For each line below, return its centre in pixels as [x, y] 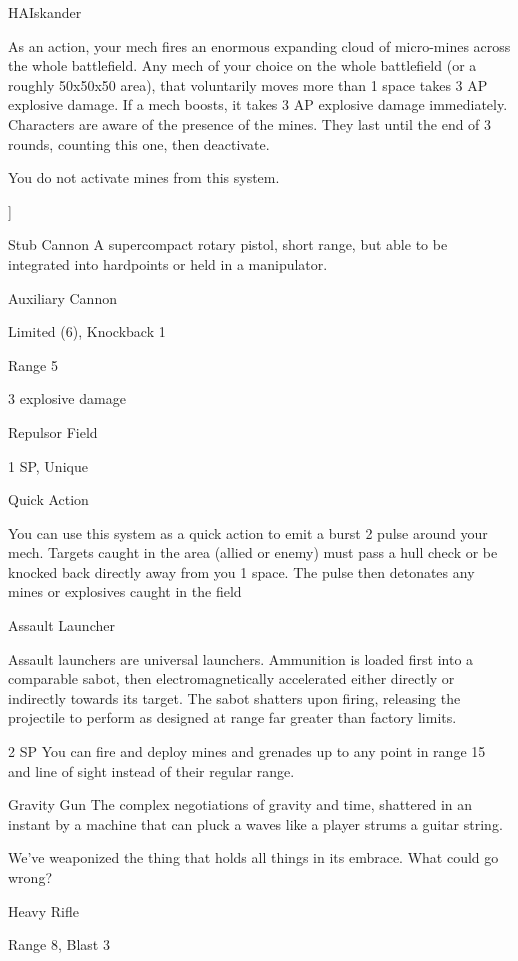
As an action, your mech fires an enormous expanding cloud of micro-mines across [259, 45]
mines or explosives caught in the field [125, 591]
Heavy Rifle [43, 910]
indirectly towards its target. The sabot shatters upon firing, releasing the [234, 697]
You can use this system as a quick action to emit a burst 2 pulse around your [248, 532]
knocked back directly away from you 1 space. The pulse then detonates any [241, 571]
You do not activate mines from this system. [144, 177]
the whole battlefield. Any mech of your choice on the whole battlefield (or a [242, 65]
